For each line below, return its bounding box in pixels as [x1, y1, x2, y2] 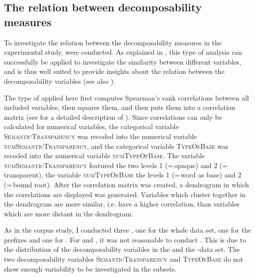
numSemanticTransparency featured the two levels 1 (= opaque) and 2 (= [4, 160, 228, 170]
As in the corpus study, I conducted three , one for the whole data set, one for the [4, 225, 251, 235]
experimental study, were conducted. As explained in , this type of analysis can [4, 47, 242, 57]
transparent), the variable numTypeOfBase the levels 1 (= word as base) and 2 [4, 170, 242, 180]
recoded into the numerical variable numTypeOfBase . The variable [4, 150, 205, 161]
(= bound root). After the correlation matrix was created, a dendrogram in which [4, 179, 249, 189]
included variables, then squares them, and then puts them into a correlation [4, 102, 235, 112]
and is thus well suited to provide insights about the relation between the [4, 66, 225, 76]
